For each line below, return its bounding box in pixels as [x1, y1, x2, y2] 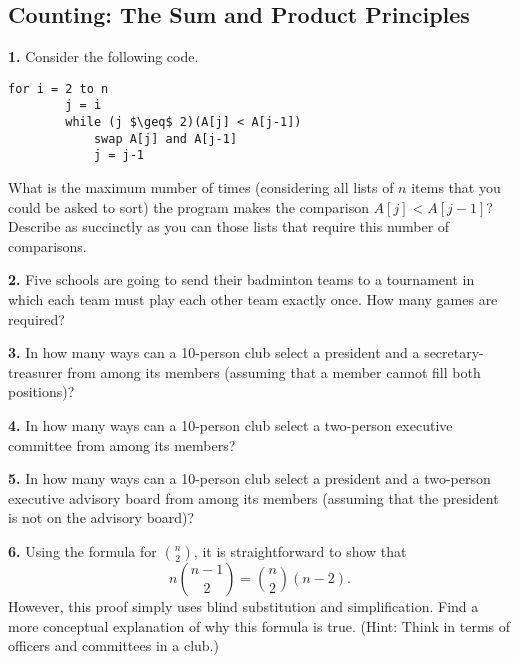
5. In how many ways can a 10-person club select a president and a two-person [8, 468, 491, 489]
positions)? [8, 381, 75, 402]
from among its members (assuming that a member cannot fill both [67, 361, 481, 382]
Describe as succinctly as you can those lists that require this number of [8, 216, 450, 237]
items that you [411, 177, 501, 198]
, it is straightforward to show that [193, 540, 407, 561]
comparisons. [8, 235, 87, 256]
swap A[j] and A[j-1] [93, 131, 238, 146]
